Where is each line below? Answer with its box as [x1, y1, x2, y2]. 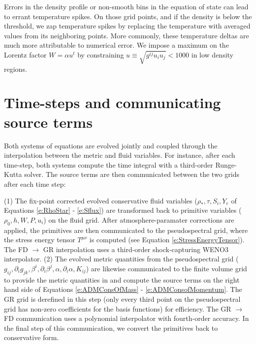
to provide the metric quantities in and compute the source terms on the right [4, 274, 240, 285]
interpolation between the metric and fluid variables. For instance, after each [4, 150, 235, 160]
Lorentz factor [4, 49, 47, 59]
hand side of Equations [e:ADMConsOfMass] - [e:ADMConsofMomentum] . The [4, 284, 242, 294]
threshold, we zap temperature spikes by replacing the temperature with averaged [4, 21, 251, 31]
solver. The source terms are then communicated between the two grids [24, 169, 239, 179]
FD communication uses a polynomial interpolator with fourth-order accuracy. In [4, 313, 249, 323]
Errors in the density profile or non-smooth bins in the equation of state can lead [4, 1, 249, 11]
